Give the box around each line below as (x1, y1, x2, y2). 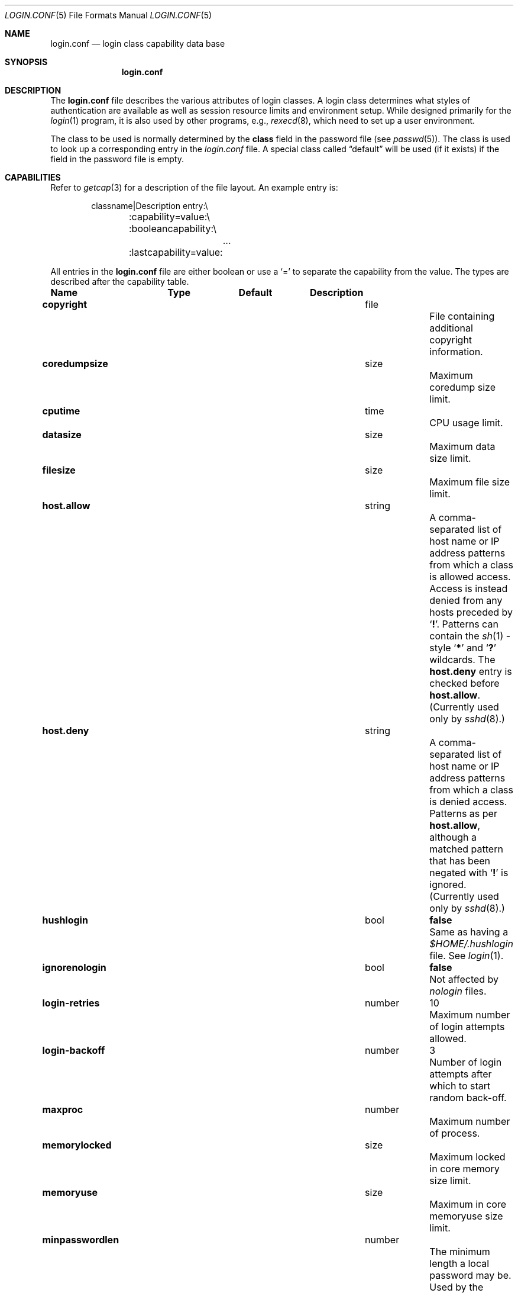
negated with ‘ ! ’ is (429, 867, 509, 879)
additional (429, 322, 473, 334)
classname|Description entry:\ (91, 201, 208, 211)
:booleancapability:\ (128, 223, 216, 234)
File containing (429, 310, 495, 322)
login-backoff (42, 1044, 105, 1056)
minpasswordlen (42, 1234, 119, 1246)
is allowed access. (429, 571, 511, 583)
